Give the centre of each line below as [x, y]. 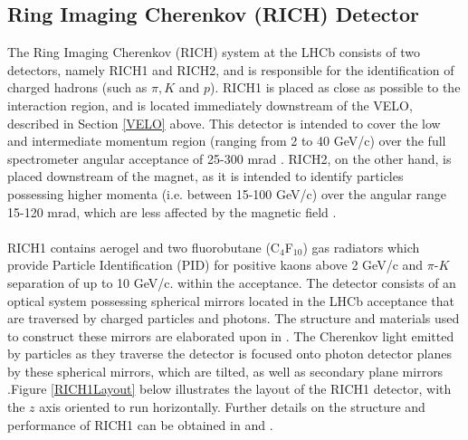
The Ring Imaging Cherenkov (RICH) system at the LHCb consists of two [214, 52]
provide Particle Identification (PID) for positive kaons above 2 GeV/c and [215, 265]
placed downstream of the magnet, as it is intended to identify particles [205, 176]
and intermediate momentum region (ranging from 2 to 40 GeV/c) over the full [227, 141]
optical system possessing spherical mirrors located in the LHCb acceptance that [231, 300]
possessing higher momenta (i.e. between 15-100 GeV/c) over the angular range [227, 193]
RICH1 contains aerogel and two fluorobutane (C [143, 247]
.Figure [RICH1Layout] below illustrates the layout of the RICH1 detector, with [229, 389]
